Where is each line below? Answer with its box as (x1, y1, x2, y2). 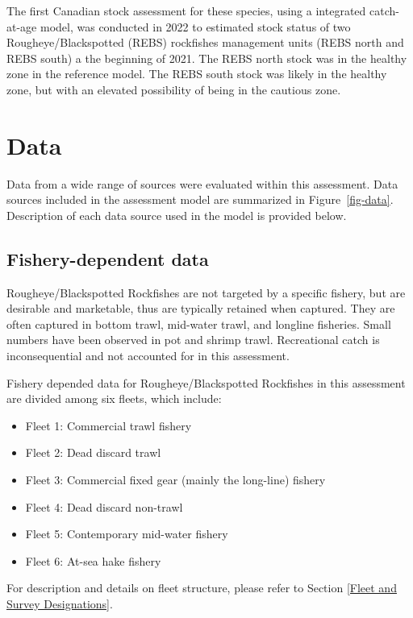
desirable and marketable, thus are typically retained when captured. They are (6, 300, 395, 317)
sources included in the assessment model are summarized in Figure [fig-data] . (6, 191, 394, 208)
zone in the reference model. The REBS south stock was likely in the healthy (6, 65, 387, 82)
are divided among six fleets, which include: (6, 390, 222, 407)
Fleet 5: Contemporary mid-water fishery (25, 525, 228, 542)
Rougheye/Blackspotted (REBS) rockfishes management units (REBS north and (6, 34, 404, 51)
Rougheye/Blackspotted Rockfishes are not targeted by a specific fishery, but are (6, 284, 406, 301)
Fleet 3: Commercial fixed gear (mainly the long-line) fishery (25, 471, 326, 488)
